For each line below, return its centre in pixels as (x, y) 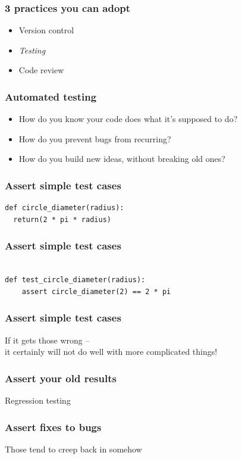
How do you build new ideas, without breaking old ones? (122, 159)
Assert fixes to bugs (53, 427)
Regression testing (38, 400)
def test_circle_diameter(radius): (75, 280)
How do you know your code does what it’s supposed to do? (128, 119)
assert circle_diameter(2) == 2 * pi (96, 291)
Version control (46, 30)
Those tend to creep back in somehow (73, 449)
